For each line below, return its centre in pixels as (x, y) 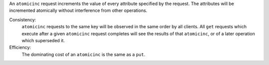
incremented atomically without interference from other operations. (78, 10)
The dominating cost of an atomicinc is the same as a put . (83, 54)
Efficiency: (20, 48)
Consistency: (23, 19)
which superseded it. (43, 40)
